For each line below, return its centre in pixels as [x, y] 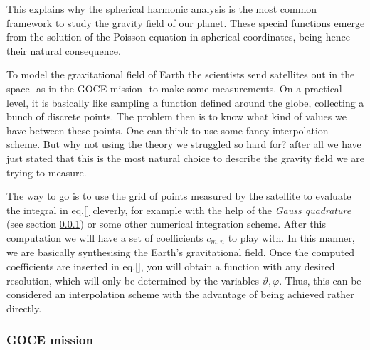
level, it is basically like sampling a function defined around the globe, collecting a [185, 102]
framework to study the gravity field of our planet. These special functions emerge [186, 22]
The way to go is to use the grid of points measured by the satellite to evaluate [179, 196]
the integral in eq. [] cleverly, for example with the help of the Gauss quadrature [179, 210]
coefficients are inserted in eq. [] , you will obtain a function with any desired [171, 266]
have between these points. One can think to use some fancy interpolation [168, 130]
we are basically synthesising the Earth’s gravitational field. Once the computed [181, 252]
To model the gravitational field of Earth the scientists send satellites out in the [181, 74]
